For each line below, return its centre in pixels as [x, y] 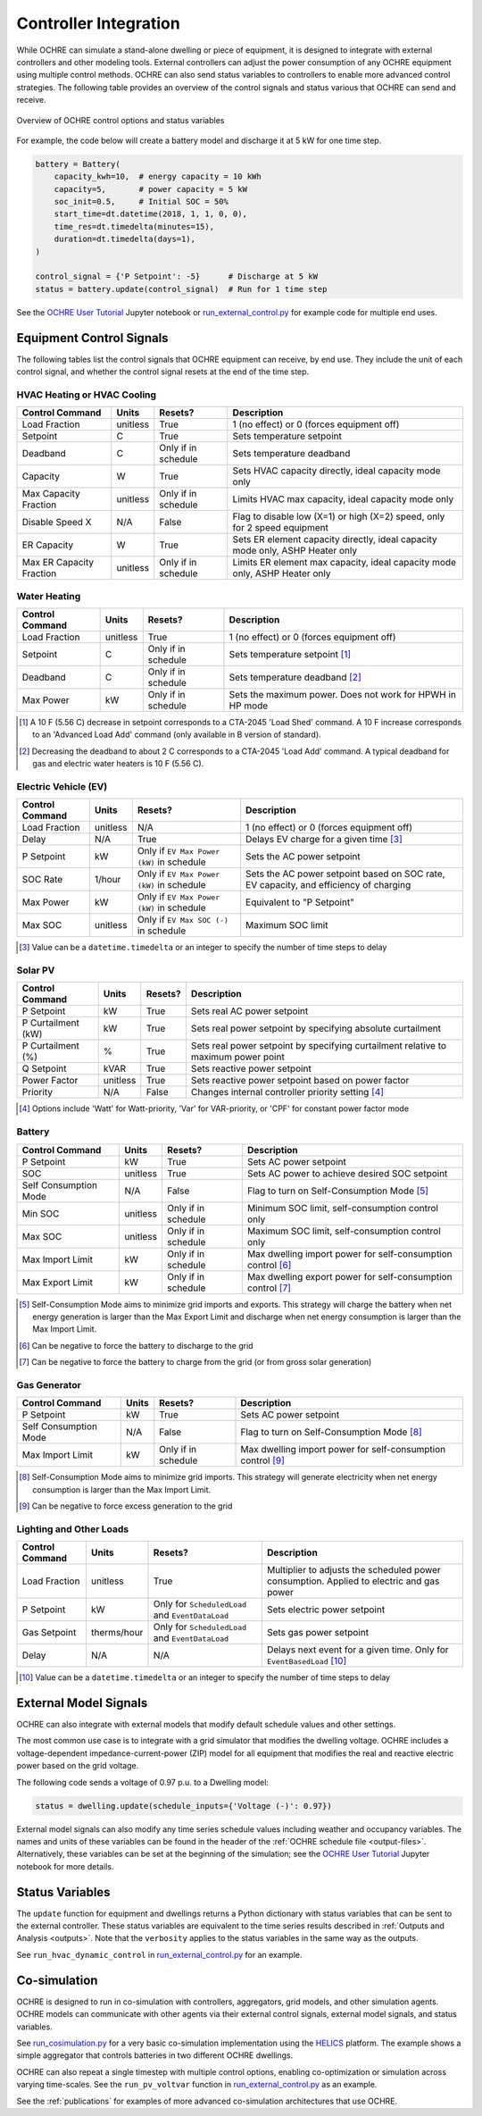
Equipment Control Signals [92, 338]
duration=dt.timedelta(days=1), [125, 239]
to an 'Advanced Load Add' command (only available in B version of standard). [177, 735]
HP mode [249, 706]
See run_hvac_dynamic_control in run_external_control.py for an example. [159, 1954]
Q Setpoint [44, 1069]
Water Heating [49, 596]
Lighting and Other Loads [73, 1529]
